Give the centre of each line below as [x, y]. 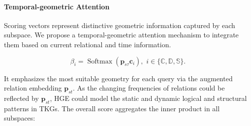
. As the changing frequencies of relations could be [149, 88]
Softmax [100, 61]
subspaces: [20, 118]
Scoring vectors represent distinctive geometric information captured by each [120, 25]
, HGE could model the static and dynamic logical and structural [148, 98]
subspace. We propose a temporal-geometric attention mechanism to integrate [121, 35]
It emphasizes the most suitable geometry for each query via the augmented [118, 78]
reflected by [21, 98]
